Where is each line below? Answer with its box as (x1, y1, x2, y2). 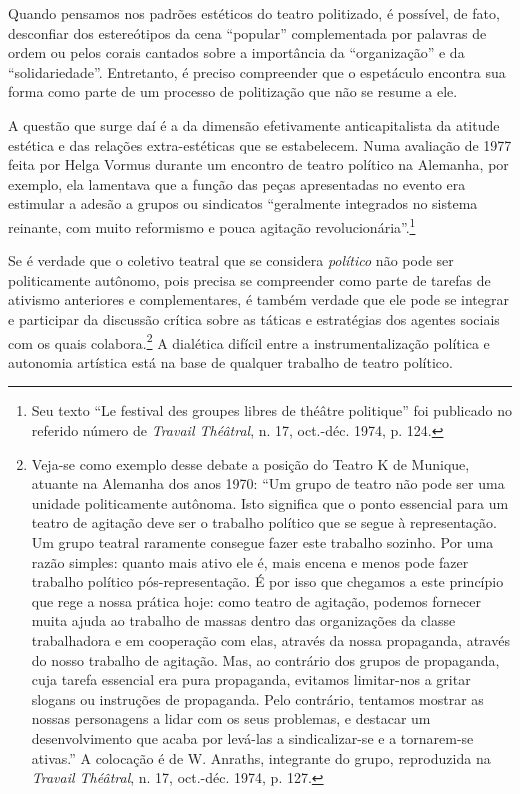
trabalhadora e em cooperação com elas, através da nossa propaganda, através (31, 629, 510, 650)
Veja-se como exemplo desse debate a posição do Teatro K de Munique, (31, 453, 470, 474)
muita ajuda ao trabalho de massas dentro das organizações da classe (31, 610, 456, 631)
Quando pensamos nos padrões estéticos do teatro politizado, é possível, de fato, (8, 3, 500, 23)
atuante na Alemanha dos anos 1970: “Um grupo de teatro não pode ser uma (31, 473, 505, 494)
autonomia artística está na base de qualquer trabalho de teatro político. (8, 351, 453, 372)
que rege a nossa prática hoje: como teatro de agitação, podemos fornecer (31, 590, 481, 611)
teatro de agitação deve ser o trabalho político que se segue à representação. (31, 512, 497, 533)
